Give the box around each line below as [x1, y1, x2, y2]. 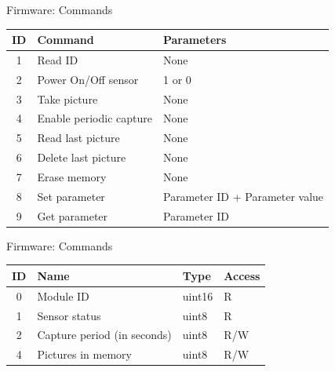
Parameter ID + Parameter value [162, 188, 324, 204]
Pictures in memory [37, 346, 132, 363]
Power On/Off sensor [37, 71, 139, 87]
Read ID [37, 51, 78, 67]
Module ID [37, 287, 89, 304]
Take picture [37, 90, 98, 107]
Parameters [162, 31, 227, 48]
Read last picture [37, 129, 120, 146]
